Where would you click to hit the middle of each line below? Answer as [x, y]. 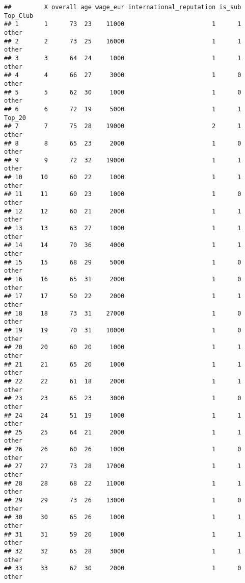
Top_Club [19, 16]
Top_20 [15, 118]
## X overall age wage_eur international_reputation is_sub [123, 7]
